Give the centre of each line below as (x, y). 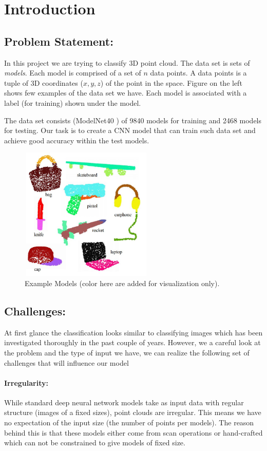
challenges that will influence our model (66, 362)
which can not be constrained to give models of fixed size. (95, 443)
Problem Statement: (59, 41)
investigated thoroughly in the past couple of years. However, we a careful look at (132, 342)
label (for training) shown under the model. (73, 102)
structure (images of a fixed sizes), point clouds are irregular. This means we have (133, 412)
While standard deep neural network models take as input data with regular (124, 402)
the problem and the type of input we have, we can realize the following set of (127, 352)
